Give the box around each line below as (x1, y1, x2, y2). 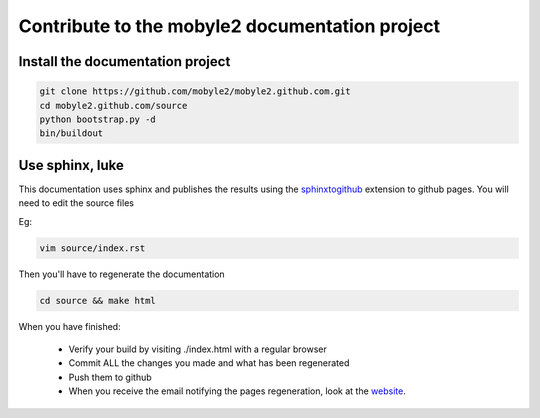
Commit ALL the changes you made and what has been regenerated (68, 357, 350, 369)
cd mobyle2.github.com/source (39, 100, 188, 111)
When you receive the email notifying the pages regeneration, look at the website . (68, 385, 407, 397)
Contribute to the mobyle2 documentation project (18, 15, 440, 37)
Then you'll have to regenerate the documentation (18, 268, 225, 280)
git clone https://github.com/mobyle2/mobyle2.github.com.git (39, 86, 351, 97)
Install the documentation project (18, 53, 231, 70)
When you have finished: (18, 320, 121, 332)
